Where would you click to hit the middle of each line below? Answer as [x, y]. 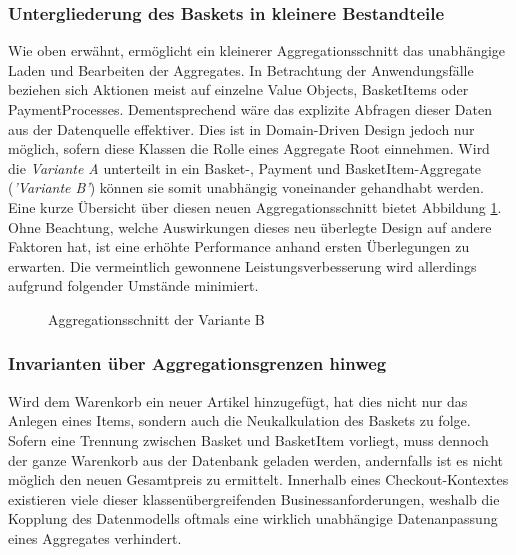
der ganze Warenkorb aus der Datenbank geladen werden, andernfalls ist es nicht [256, 459]
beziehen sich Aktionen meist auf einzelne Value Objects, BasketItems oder [238, 89]
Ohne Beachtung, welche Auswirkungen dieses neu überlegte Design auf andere [250, 226]
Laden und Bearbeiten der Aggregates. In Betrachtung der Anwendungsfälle [241, 69]
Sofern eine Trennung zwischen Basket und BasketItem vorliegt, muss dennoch [248, 439]
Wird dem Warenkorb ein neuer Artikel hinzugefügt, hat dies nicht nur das [238, 400]
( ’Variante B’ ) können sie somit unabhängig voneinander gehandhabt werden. [246, 187]
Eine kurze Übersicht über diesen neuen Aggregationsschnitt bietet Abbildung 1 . [255, 206]
